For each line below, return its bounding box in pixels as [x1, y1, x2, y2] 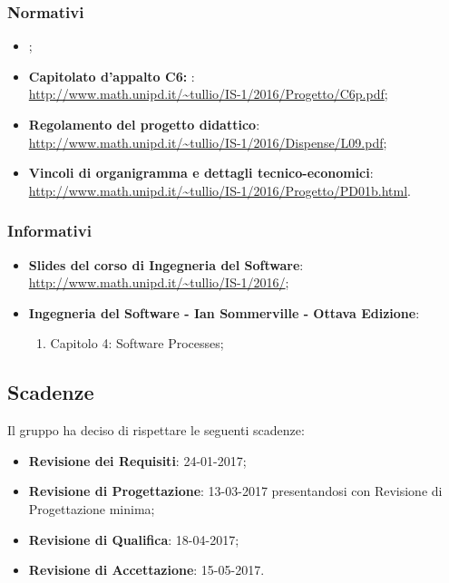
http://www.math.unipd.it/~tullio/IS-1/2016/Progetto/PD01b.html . [28, 180, 411, 199]
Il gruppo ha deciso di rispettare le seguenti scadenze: [7, 421, 305, 440]
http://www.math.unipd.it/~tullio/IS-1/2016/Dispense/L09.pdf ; [28, 132, 387, 151]
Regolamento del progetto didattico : [28, 115, 260, 133]
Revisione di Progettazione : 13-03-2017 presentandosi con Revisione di [28, 481, 443, 500]
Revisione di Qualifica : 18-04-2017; [28, 530, 239, 549]
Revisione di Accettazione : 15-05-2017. [28, 560, 265, 579]
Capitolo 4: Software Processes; [50, 334, 224, 353]
